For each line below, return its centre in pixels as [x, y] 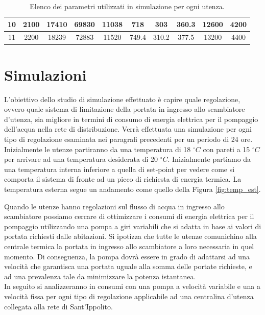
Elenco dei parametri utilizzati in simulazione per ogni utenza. [127, 6]
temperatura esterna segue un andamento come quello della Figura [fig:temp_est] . [132, 189]
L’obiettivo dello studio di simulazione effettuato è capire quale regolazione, [122, 99]
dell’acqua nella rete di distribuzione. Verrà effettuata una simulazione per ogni [128, 129]
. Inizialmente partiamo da [209, 159]
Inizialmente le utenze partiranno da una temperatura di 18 [98, 149]
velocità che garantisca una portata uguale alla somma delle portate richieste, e [128, 266]
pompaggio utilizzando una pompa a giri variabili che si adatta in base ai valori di [133, 226]
